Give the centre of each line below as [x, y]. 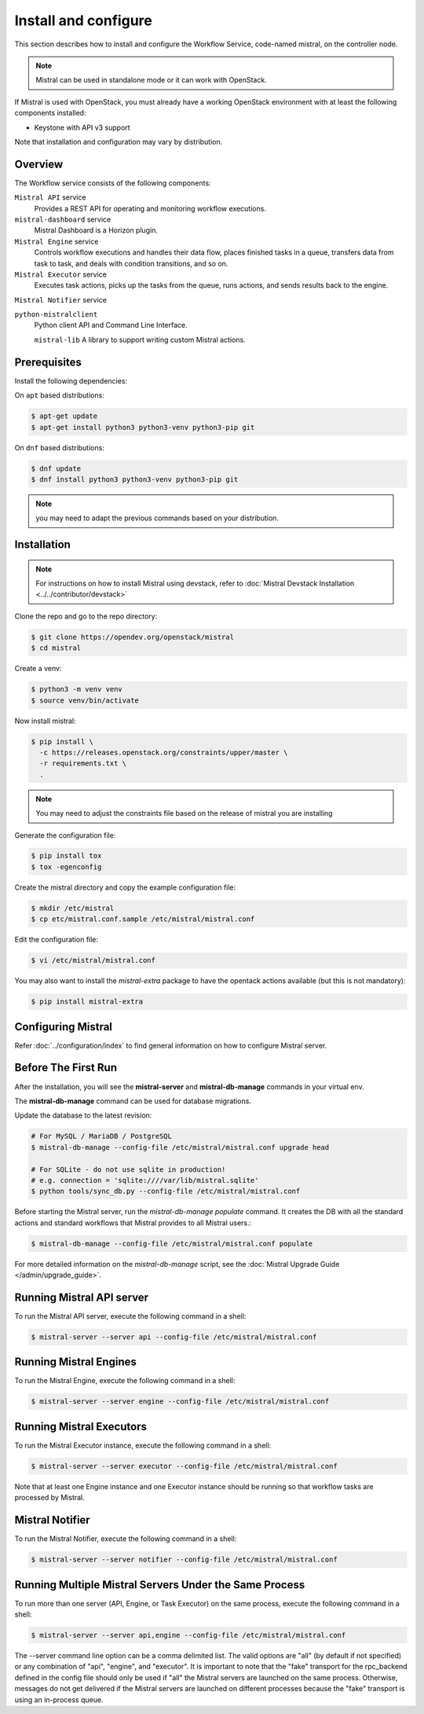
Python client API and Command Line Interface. [111, 325]
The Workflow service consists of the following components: [113, 183]
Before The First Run [66, 1068]
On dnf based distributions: [60, 447]
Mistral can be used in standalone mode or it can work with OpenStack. [151, 80]
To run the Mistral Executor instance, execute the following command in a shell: [143, 1445]
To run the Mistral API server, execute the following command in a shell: [130, 1316]
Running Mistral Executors [80, 1426]
